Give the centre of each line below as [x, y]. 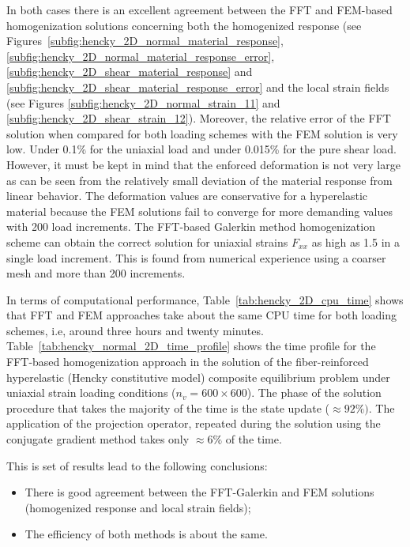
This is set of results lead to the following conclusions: [137, 465]
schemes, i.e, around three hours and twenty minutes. [135, 330]
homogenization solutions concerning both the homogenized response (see [184, 25]
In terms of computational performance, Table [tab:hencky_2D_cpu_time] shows [205, 299]
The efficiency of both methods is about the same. [146, 534]
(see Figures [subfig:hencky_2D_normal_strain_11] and [143, 102]
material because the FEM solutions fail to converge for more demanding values [199, 211]
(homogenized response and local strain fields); [138, 507]
